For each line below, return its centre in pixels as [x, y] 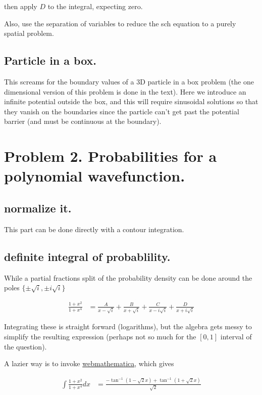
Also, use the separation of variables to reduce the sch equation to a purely [120, 23]
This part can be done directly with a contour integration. [94, 229]
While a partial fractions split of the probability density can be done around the [128, 277]
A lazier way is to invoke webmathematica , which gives [89, 363]
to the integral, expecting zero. [95, 6]
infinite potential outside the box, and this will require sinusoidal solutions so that [131, 101]
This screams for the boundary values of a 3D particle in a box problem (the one [129, 81]
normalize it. [38, 208]
